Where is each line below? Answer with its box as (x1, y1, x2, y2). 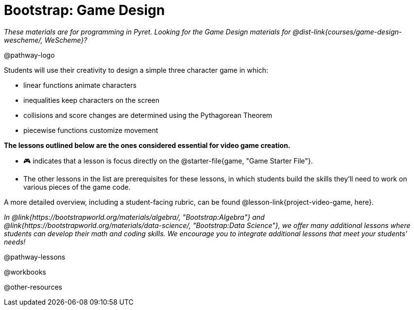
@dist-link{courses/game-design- (293, 27, 402, 36)
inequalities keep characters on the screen (23, 96, 160, 104)
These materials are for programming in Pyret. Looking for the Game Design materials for (4, 27, 291, 36)
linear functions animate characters (23, 81, 137, 89)
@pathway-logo (4, 50, 55, 59)
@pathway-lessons (4, 252, 66, 261)
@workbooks (4, 267, 46, 276)
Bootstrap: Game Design (4, 2, 165, 18)
